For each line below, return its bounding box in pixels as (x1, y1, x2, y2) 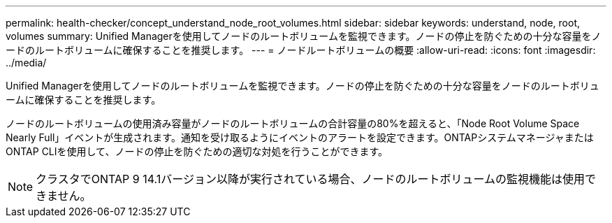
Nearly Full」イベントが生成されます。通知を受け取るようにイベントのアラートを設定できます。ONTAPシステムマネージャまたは (6, 131, 594, 143)
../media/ (6, 57, 47, 69)
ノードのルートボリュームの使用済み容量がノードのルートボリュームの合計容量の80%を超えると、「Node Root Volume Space (6, 117, 580, 129)
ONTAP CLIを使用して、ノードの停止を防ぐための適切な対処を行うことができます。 (6, 145, 388, 157)
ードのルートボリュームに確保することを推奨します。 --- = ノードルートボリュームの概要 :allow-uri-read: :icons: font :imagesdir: (6, 44, 596, 56)
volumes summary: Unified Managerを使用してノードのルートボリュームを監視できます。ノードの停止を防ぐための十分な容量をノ (6, 30, 602, 42)
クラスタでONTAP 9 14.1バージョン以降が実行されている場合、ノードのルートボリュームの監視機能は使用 (36, 172, 585, 186)
